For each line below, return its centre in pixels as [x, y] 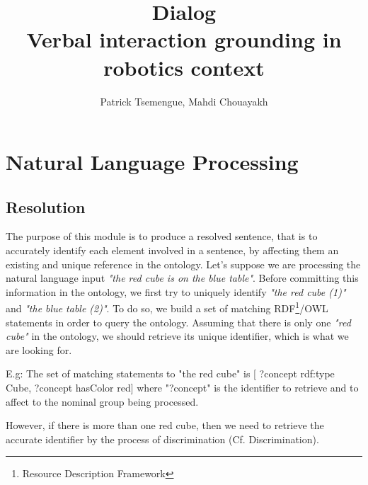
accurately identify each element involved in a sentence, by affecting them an [172, 250]
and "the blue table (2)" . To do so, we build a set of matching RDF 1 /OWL [167, 307]
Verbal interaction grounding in [184, 39]
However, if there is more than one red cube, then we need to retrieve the [165, 425]
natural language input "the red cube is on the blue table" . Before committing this [182, 278]
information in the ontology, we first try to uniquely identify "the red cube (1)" [176, 291]
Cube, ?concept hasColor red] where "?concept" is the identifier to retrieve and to [182, 388]
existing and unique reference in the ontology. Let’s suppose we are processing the [183, 264]
